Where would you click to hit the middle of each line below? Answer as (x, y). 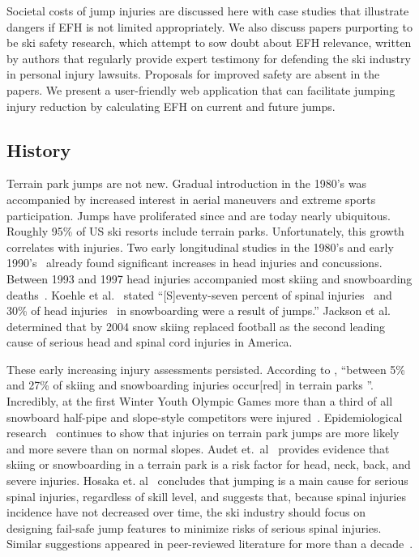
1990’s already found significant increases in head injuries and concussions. (195, 263)
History (39, 149)
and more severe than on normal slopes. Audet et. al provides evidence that (198, 448)
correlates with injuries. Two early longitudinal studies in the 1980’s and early (200, 247)
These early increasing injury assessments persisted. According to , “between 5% (206, 369)
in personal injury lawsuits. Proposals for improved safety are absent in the (193, 74)
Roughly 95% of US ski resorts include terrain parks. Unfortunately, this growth (205, 231)
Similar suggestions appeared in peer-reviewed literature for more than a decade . (210, 544)
